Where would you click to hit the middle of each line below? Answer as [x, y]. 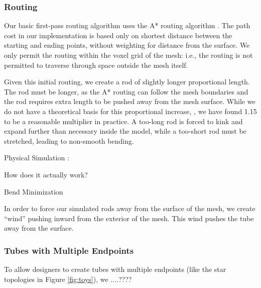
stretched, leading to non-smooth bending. [69, 140]
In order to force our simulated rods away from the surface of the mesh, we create [130, 208]
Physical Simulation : [37, 158]
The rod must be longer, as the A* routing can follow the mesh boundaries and [126, 91]
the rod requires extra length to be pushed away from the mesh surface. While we [130, 101]
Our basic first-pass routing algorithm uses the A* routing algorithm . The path [127, 25]
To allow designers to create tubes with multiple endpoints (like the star [115, 269]
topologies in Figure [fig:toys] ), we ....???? [68, 279]
